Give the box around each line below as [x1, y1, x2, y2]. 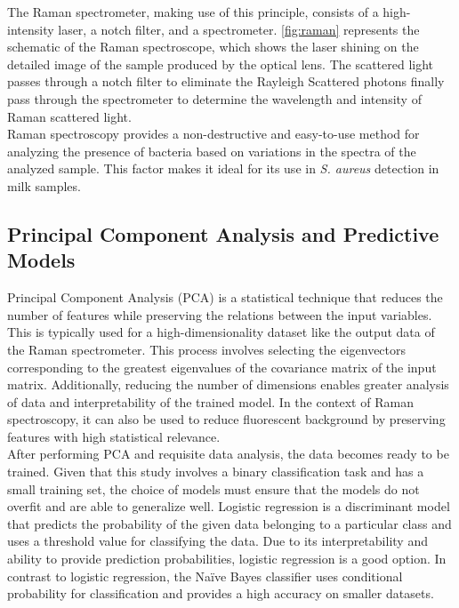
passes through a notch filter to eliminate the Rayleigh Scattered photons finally [7, 72, 445, 91]
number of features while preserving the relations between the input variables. [7, 305, 432, 324]
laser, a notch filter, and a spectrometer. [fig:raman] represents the [58, 20, 420, 38]
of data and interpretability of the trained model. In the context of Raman [7, 392, 414, 411]
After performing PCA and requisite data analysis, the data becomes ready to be [7, 444, 449, 463]
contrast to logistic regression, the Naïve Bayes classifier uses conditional [7, 566, 403, 585]
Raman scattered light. [7, 107, 132, 125]
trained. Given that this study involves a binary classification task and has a [7, 462, 424, 481]
